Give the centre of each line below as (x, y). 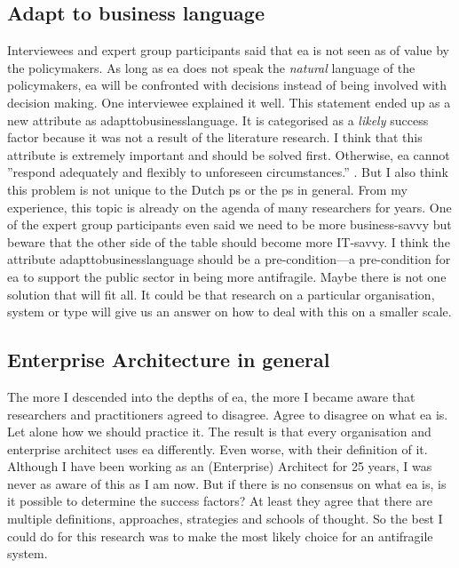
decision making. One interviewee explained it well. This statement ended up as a (229, 102)
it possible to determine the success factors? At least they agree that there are (220, 501)
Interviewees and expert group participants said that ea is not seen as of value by (228, 50)
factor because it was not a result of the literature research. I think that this (215, 137)
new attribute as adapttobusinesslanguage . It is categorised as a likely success (218, 120)
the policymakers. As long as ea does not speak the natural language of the (211, 67)
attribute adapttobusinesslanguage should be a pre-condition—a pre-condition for (229, 259)
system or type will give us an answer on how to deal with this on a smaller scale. (229, 312)
